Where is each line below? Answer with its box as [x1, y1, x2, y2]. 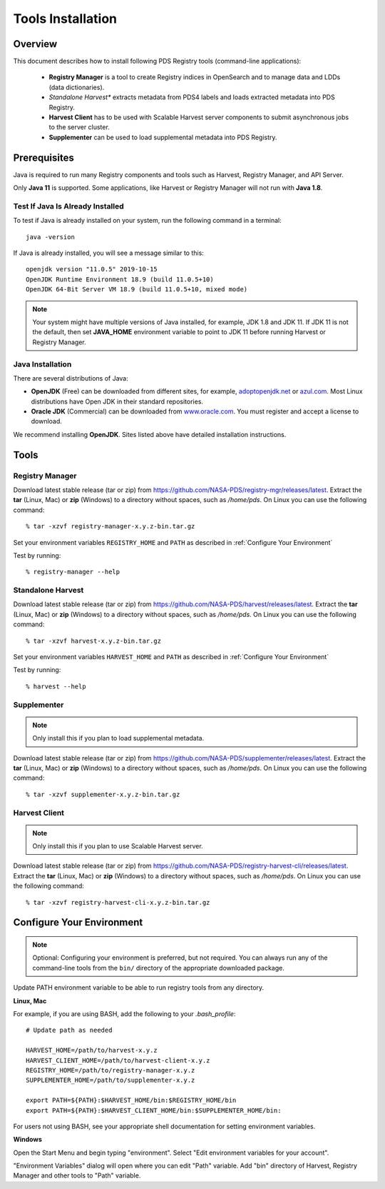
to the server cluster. [48, 123, 110, 131]
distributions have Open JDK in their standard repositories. [31, 397, 203, 406]
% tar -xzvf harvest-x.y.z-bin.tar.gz [26, 636, 162, 645]
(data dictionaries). [48, 83, 105, 91]
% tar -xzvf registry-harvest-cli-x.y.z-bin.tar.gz [26, 898, 210, 906]
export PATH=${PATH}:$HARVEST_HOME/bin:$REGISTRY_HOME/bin [26, 1096, 237, 1105]
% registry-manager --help [26, 568, 120, 576]
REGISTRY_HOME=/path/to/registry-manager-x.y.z [26, 1066, 195, 1074]
